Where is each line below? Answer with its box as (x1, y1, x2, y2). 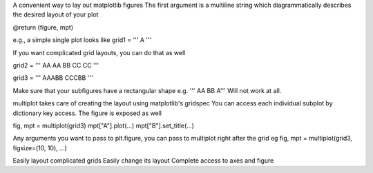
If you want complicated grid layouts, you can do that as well (12, 48, 186, 57)
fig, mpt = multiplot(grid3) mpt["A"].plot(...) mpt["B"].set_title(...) (12, 121, 195, 130)
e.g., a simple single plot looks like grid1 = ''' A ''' (12, 36, 152, 44)
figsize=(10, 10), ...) (12, 143, 67, 152)
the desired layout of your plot (12, 10, 99, 19)
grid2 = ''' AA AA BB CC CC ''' (12, 61, 99, 69)
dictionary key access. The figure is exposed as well (12, 109, 162, 117)
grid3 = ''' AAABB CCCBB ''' (12, 74, 93, 82)
